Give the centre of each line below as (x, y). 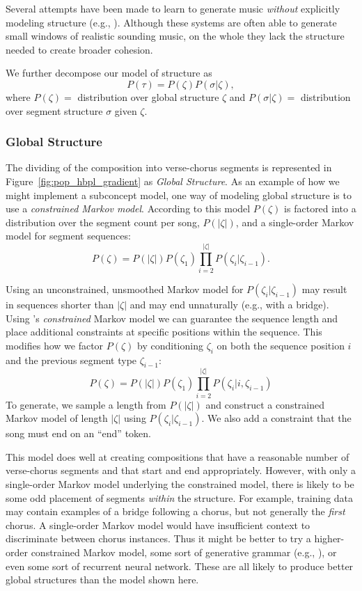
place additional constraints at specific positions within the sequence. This (164, 332)
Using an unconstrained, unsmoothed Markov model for (125, 289)
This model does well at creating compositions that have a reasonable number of (178, 456)
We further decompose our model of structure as (109, 73)
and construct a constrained (265, 404)
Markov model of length (57, 418)
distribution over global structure (148, 96)
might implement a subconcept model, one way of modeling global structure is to (179, 195)
